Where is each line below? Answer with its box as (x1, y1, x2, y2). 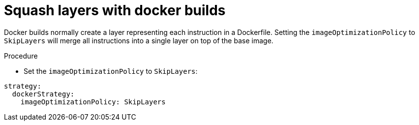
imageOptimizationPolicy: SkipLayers (20, 97, 166, 106)
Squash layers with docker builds (4, 2, 226, 19)
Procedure (4, 51, 38, 60)
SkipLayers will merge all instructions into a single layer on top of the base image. (4, 36, 273, 45)
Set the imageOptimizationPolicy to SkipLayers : (24, 66, 198, 75)
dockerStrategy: (12, 90, 75, 98)
